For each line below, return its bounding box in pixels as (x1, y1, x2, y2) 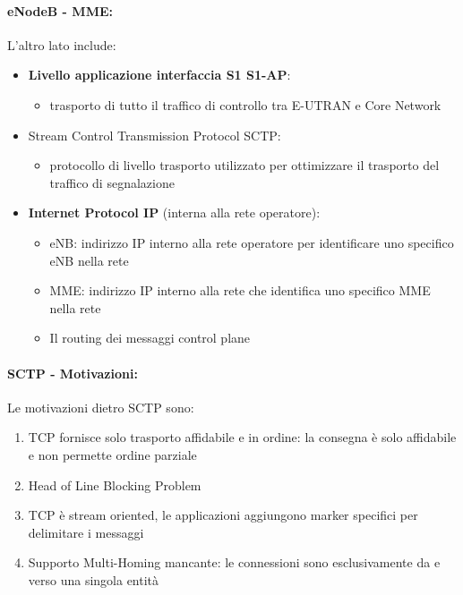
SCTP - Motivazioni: (7, 363, 138, 382)
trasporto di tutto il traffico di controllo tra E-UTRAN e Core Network (49, 95, 442, 114)
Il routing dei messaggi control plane (49, 328, 251, 347)
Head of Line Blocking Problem (28, 475, 201, 494)
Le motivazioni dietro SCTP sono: (7, 397, 194, 416)
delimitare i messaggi (28, 523, 144, 541)
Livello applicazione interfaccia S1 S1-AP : (28, 65, 291, 84)
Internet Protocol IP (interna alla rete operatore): (28, 203, 321, 222)
